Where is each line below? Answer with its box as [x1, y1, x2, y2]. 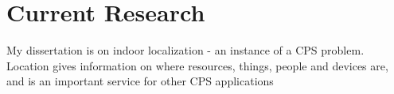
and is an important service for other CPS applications [6, 73, 274, 89]
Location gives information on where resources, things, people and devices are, [6, 57, 388, 73]
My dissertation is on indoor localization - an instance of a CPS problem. [6, 42, 365, 58]
